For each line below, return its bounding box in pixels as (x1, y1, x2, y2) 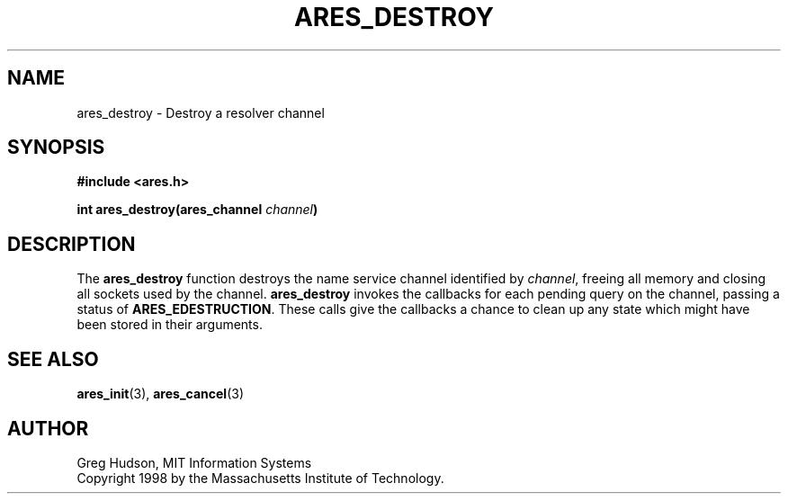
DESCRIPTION (7, 232, 136, 255)
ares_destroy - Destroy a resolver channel (76, 104, 325, 121)
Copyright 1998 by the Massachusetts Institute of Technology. (76, 470, 444, 486)
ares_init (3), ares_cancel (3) (76, 386, 245, 402)
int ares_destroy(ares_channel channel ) (76, 201, 318, 218)
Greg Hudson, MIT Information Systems (76, 454, 312, 470)
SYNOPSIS (7, 136, 105, 159)
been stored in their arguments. (76, 317, 263, 333)
